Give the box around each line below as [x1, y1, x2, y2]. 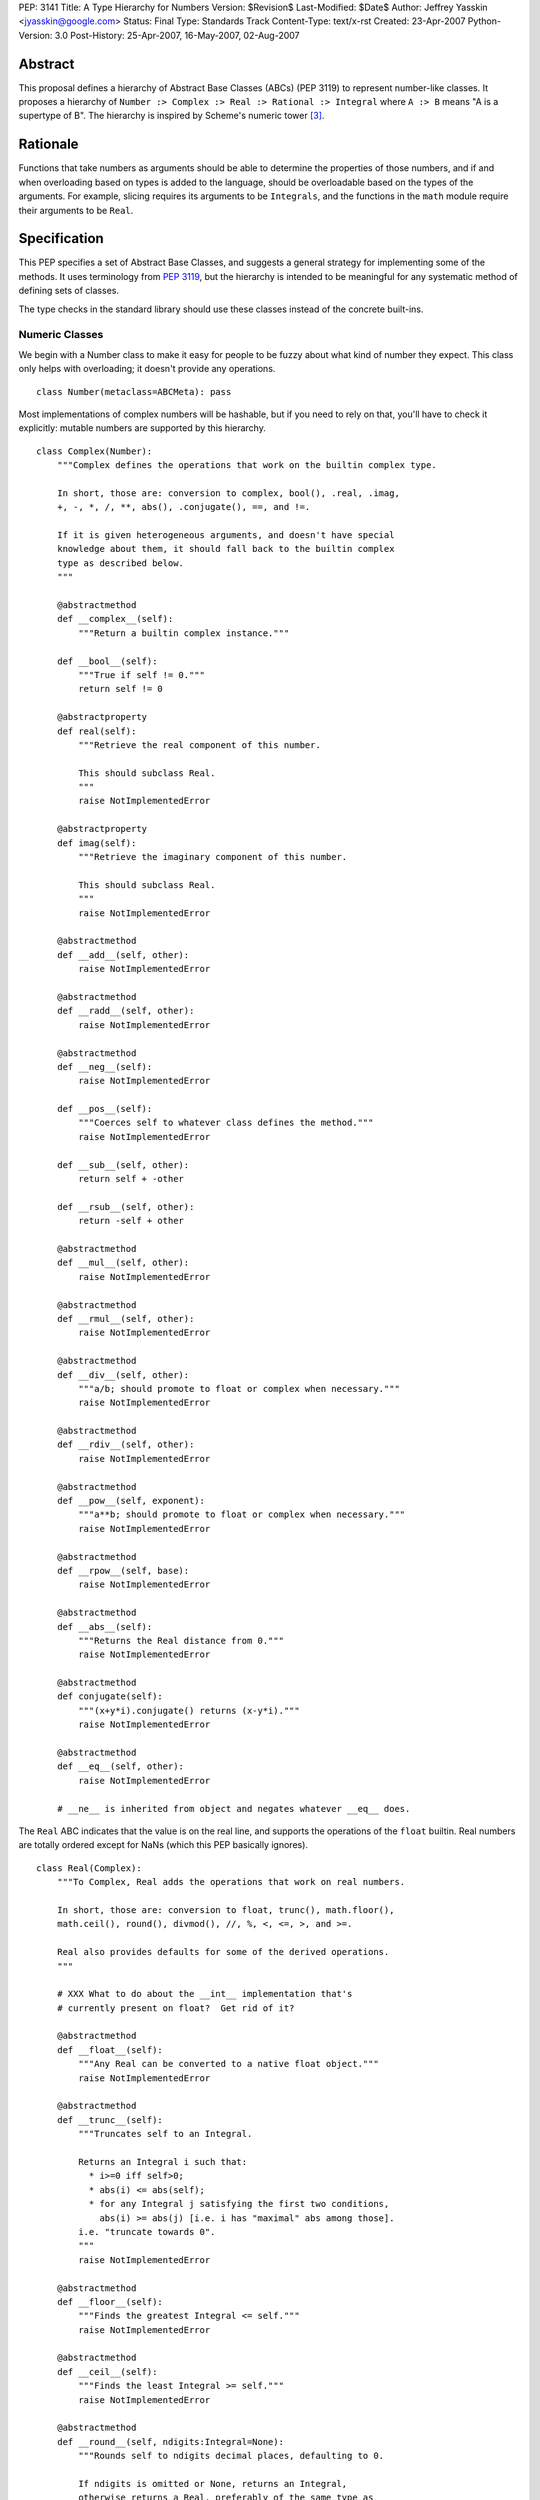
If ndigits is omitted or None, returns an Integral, [78, 2478, 348, 2489]
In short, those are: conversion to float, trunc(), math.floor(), [56, 1904, 395, 1915]
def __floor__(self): [56, 2296, 164, 2307]
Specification [18, 230, 104, 247]
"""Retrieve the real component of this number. [78, 739, 322, 750]
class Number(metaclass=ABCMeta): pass [36, 386, 232, 397]
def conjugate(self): [56, 1691, 164, 1702]
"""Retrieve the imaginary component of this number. [78, 851, 348, 863]
